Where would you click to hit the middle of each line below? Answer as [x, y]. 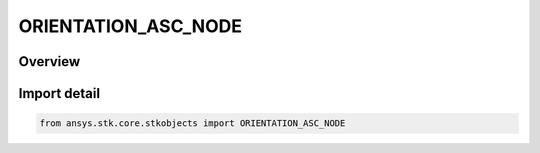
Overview [49, 61]
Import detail [59, 93]
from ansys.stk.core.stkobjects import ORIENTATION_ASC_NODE [192, 123]
